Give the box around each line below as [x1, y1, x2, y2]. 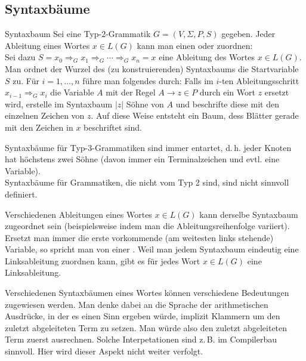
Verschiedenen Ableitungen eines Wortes [5, 208, 152, 220]
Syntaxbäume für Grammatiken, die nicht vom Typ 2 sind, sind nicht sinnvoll [5, 176, 289, 189]
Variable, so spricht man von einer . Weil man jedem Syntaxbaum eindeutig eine [5, 243, 299, 255]
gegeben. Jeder [221, 27, 276, 40]
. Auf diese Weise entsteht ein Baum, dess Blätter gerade [91, 109, 299, 122]
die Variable [50, 86, 94, 98]
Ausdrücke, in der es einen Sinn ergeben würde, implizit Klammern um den [5, 310, 280, 322]
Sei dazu [5, 51, 36, 63]
